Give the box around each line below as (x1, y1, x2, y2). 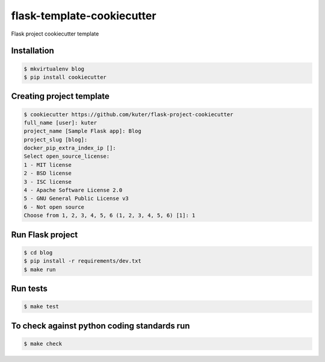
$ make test (23, 303, 60, 310)
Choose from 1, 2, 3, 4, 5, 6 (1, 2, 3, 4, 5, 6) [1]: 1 (23, 212, 196, 219)
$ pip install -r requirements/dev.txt (23, 258, 141, 264)
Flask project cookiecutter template (11, 30, 99, 37)
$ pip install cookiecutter (23, 73, 107, 81)
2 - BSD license (23, 170, 72, 177)
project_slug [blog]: (23, 136, 88, 143)
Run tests (11, 284, 48, 293)
